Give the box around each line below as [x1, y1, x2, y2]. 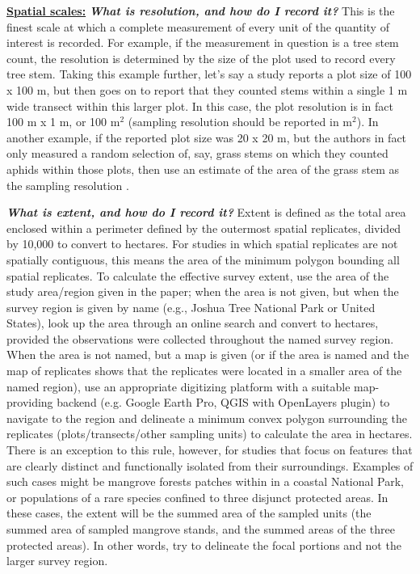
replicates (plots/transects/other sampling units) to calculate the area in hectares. [6, 425, 413, 442]
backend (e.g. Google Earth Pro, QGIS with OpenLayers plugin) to [57, 394, 390, 411]
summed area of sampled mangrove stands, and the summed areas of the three [6, 521, 395, 537]
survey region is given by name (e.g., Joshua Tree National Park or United [6, 298, 376, 315]
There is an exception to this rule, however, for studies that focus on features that [6, 441, 413, 458]
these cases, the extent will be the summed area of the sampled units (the [6, 504, 372, 521]
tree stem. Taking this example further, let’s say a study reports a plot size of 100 [6, 65, 412, 82]
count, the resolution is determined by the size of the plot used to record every [6, 49, 396, 66]
